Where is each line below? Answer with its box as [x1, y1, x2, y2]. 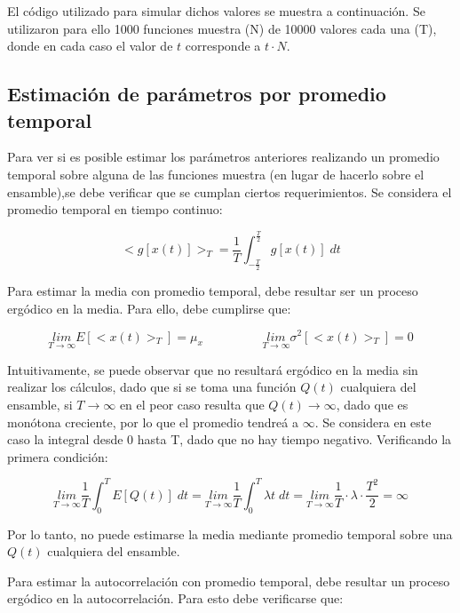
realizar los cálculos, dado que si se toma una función [7, 378, 297, 396]
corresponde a [185, 36, 261, 55]
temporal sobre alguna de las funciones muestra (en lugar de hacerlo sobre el [7, 164, 424, 183]
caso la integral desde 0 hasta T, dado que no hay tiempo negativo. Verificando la [7, 430, 452, 449]
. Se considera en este [314, 412, 432, 431]
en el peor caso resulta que [119, 394, 265, 413]
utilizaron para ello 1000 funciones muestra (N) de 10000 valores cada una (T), [7, 19, 437, 37]
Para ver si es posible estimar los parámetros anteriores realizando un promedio [7, 147, 440, 166]
